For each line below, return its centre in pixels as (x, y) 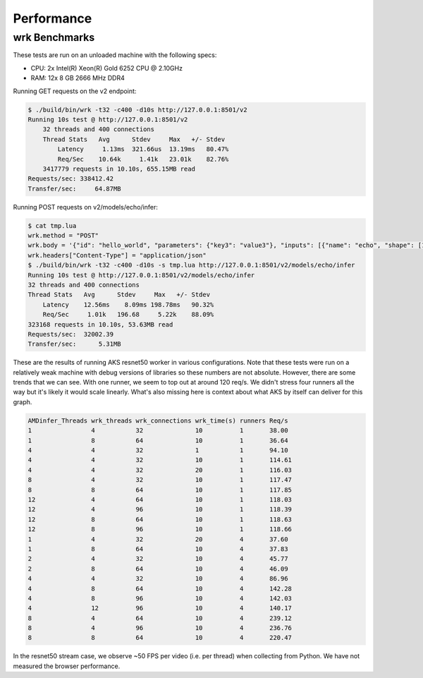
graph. (23, 401)
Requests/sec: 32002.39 (71, 334)
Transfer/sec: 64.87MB (74, 188)
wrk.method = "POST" (63, 236)
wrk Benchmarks (54, 37)
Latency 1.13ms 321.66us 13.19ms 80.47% (143, 149)
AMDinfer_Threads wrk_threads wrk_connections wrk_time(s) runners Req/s (158, 420)
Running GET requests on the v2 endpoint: (75, 91)
